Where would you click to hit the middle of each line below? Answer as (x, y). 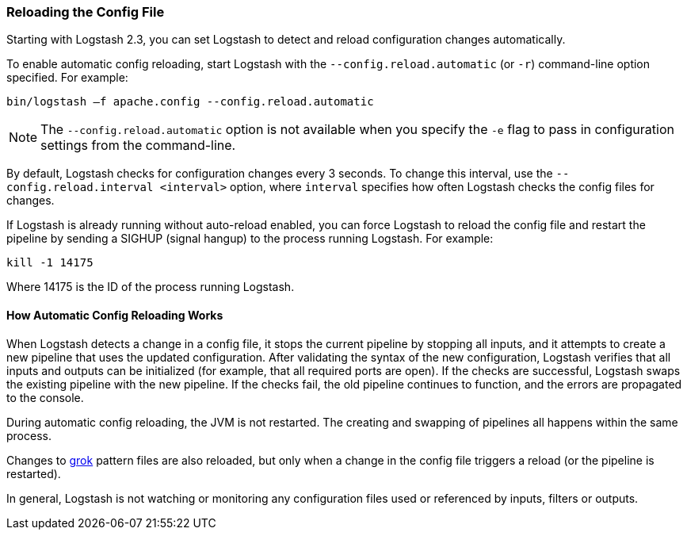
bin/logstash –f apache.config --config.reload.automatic (190, 102)
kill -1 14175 (50, 263)
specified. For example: (67, 78)
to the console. (45, 397)
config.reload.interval (80, 188)
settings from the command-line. (138, 145)
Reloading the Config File (86, 12)
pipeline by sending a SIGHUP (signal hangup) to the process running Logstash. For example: (250, 239)
